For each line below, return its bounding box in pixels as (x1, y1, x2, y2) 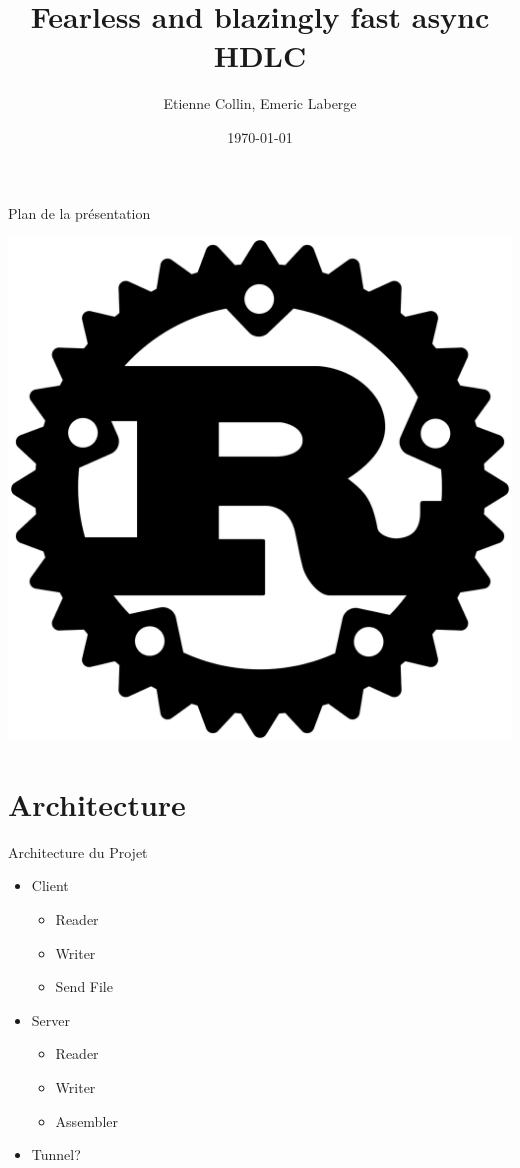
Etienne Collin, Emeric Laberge (163, 93, 357, 114)
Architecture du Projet (8, 841, 148, 862)
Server (31, 1009, 70, 1030)
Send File (55, 976, 113, 997)
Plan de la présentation (8, 202, 151, 223)
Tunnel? (31, 1144, 81, 1165)
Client (31, 875, 69, 896)
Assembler (55, 1110, 118, 1131)
